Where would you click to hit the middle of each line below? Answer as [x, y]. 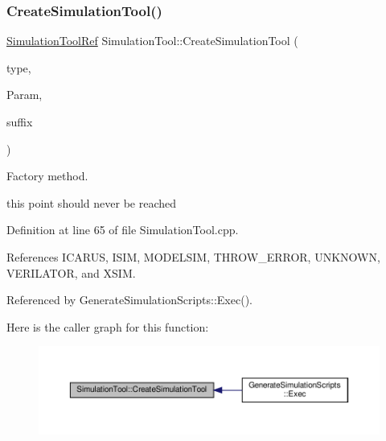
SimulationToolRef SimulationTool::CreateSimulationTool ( [152, 41]
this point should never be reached [92, 202]
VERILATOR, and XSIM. [71, 272]
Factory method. [47, 176]
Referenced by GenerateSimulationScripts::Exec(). [129, 300]
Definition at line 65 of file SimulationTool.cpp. [123, 230]
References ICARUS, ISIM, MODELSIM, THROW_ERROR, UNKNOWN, [193, 256]
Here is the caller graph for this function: [108, 326]
